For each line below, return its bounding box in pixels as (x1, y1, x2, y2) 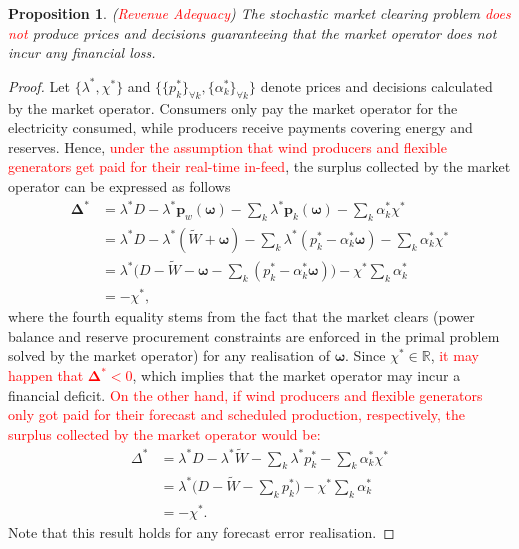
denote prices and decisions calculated (260, 75, 493, 96)
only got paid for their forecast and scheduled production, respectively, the (8, 404, 466, 425)
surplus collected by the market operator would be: (8, 423, 321, 444)
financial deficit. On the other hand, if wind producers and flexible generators (8, 384, 483, 405)
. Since (345, 345, 386, 366)
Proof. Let (8, 75, 70, 96)
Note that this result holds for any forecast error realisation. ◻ (8, 521, 395, 542)
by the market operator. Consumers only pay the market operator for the (8, 97, 458, 118)
